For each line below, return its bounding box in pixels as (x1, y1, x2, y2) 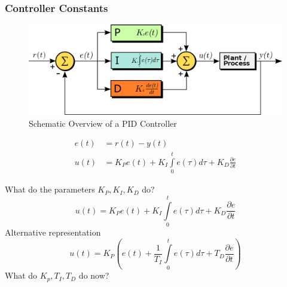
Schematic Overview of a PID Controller (29, 117, 177, 129)
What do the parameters (5, 183, 95, 196)
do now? (78, 269, 109, 282)
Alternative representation (5, 226, 101, 239)
